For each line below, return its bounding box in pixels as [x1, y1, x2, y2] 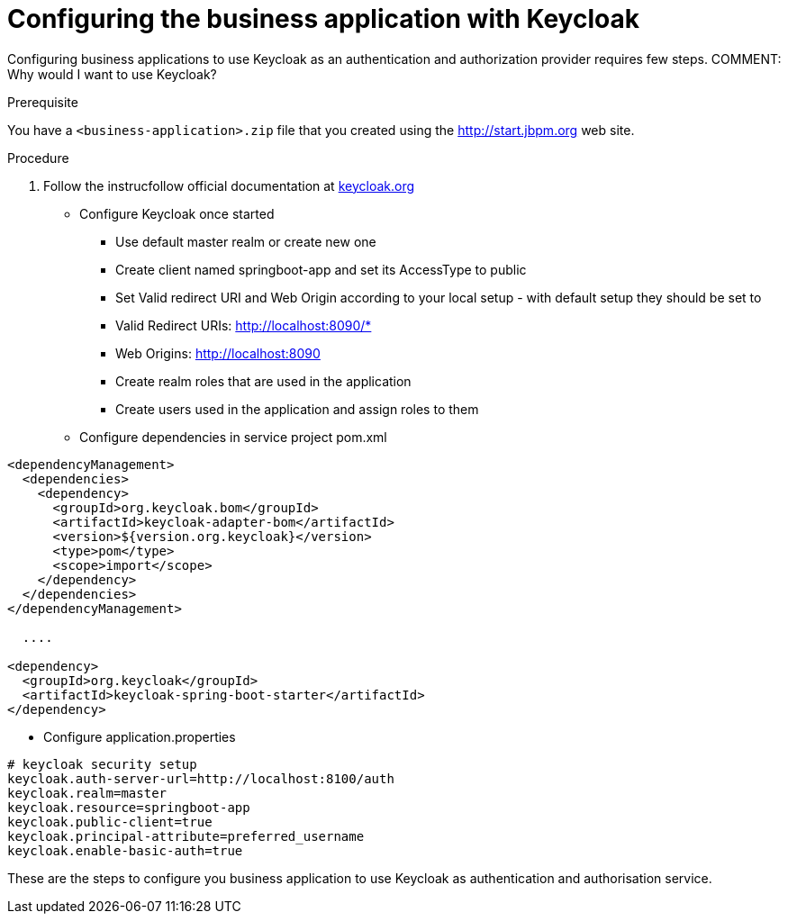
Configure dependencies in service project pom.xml [79, 429, 387, 445]
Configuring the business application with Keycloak [7, 4, 639, 34]
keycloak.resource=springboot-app [7, 799, 250, 815]
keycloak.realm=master [7, 785, 168, 800]
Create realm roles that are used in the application [115, 373, 412, 389]
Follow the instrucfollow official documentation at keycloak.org [43, 177, 415, 194]
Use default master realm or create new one [115, 233, 376, 249]
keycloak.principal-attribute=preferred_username [7, 828, 365, 844]
